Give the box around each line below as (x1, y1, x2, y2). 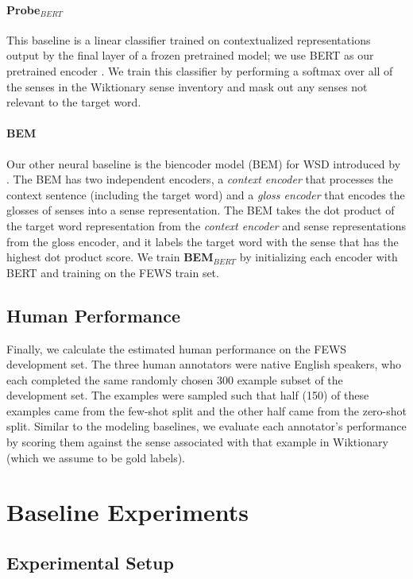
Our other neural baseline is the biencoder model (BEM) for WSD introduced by (6, 155, 401, 172)
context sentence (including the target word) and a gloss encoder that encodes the (6, 186, 405, 203)
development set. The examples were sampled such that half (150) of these (6, 387, 369, 403)
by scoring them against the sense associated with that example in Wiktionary (6, 434, 388, 450)
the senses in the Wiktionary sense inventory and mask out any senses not (6, 78, 368, 95)
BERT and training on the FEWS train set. (6, 264, 219, 280)
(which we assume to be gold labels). (6, 449, 185, 465)
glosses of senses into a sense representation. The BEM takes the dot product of (6, 202, 395, 218)
